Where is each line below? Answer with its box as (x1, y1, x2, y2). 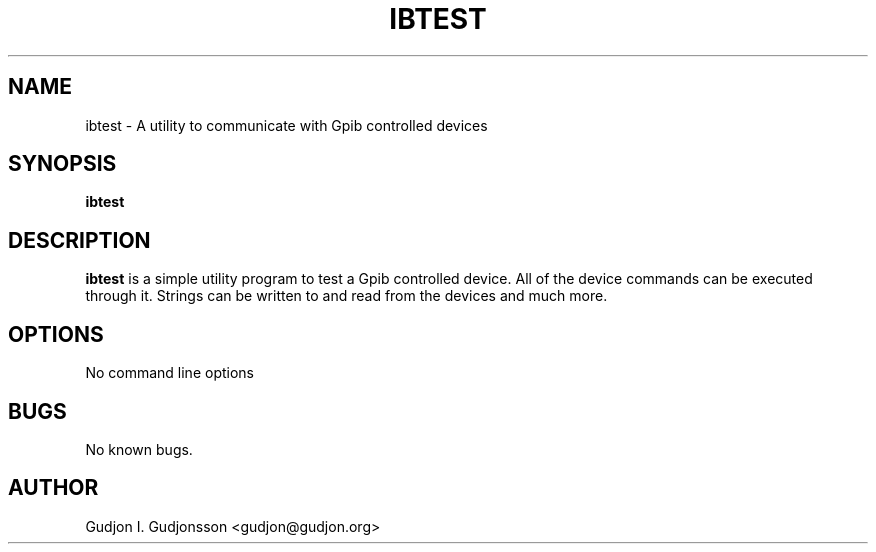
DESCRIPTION (8, 227, 151, 253)
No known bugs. (85, 440, 193, 458)
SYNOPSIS (8, 151, 117, 177)
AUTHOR (8, 475, 99, 501)
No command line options (85, 364, 254, 382)
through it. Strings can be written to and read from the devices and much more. (85, 287, 608, 305)
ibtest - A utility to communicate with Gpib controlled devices (85, 116, 488, 134)
